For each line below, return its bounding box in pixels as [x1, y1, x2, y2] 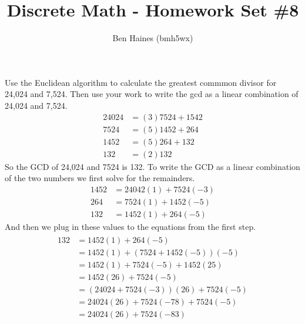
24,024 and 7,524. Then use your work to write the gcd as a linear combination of [5, 88, 299, 100]
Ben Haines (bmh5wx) [112, 32, 193, 44]
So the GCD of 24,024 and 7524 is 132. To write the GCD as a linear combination [5, 160, 300, 172]
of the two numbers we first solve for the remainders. [5, 172, 195, 184]
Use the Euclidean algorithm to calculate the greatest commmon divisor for [5, 76, 277, 88]
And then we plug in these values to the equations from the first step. [5, 220, 256, 232]
